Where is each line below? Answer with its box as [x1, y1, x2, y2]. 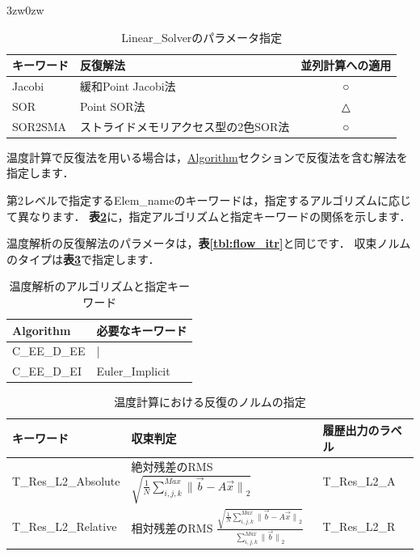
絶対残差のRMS [131, 458, 213, 475]
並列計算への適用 [300, 57, 392, 74]
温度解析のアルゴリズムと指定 [9, 278, 168, 295]
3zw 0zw [6, 2, 44, 18]
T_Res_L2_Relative [12, 518, 117, 535]
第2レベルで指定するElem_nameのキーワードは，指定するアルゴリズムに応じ [6, 192, 412, 208]
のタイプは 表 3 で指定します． [6, 250, 160, 267]
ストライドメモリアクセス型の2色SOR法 [80, 117, 290, 134]
